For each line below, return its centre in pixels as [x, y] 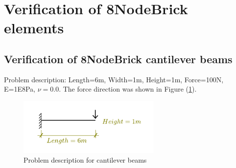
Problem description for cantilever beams [85, 159]
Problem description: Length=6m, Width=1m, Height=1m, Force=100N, [114, 79]
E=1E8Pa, [20, 89]
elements [34, 28]
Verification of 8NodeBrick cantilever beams [118, 59]
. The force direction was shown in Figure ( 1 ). [128, 89]
